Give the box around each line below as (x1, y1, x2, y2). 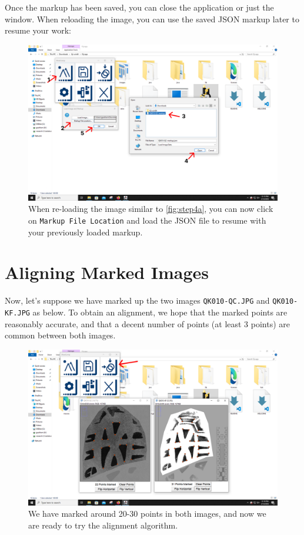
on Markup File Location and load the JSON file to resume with (28, 214, 266, 226)
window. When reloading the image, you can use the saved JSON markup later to (5, 12, 299, 25)
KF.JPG (5, 309, 30, 317)
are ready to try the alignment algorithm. (28, 519, 178, 531)
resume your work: (5, 24, 71, 36)
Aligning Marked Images (5, 260, 209, 284)
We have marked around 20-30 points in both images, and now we (28, 507, 266, 520)
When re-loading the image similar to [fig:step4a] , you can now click (28, 202, 273, 215)
